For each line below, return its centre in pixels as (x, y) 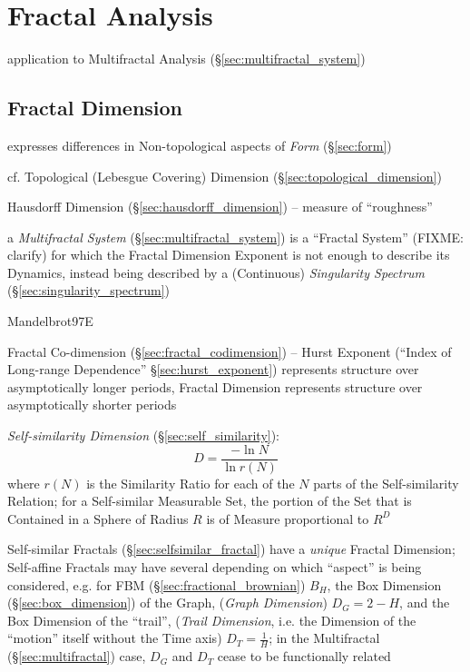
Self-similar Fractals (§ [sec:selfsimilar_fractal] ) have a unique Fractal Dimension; (231, 549)
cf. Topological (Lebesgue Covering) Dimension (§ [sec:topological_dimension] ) (225, 176)
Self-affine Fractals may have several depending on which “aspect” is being (215, 567)
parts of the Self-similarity (386, 483)
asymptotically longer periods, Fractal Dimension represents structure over (215, 386)
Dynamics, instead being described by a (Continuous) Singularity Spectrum (216, 272)
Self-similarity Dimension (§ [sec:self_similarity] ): (144, 435)
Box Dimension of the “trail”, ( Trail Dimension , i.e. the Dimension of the (212, 620)
